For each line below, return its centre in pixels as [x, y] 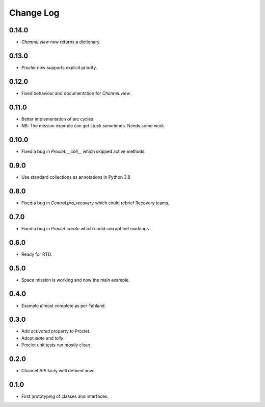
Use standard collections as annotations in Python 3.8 [76, 177]
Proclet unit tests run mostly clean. [56, 345]
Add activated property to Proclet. [56, 331]
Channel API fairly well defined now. [58, 371]
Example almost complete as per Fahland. [64, 306]
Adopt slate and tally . [43, 338]
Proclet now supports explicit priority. [59, 67]
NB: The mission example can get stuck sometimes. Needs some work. [93, 126]
